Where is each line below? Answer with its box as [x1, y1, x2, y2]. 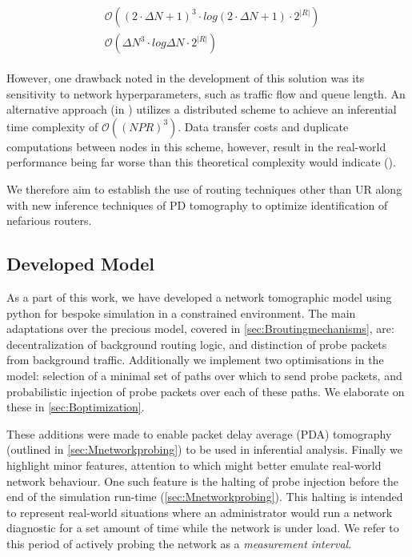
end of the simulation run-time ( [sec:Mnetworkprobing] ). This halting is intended [6, 488, 403, 505]
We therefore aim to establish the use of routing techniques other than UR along [6, 181, 402, 198]
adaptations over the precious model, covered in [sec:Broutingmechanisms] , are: [6, 320, 394, 337]
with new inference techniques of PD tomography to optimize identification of [6, 196, 388, 213]
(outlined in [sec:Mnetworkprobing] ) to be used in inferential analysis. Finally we [6, 441, 402, 458]
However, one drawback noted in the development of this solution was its [6, 70, 365, 86]
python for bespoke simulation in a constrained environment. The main [6, 304, 356, 321]
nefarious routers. [6, 212, 92, 229]
